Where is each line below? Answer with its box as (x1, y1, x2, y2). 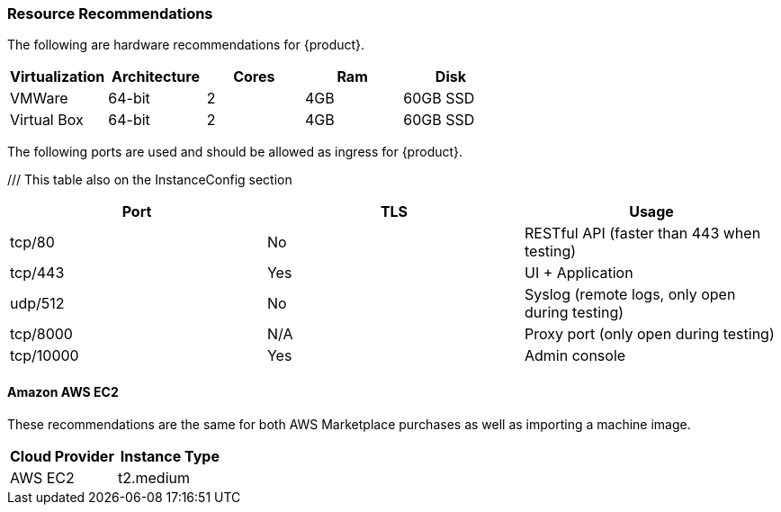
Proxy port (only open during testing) (524, 325, 775, 344)
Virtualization (10, 67, 105, 86)
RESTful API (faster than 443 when (524, 224, 761, 243)
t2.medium (117, 468, 190, 487)
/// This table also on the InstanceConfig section (7, 172, 292, 188)
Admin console (524, 346, 626, 365)
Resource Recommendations (7, 4, 213, 22)
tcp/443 (10, 264, 65, 283)
